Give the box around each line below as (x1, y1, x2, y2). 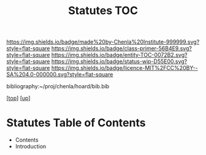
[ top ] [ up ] (6, 94, 31, 102)
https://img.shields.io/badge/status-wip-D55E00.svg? (51, 58, 188, 65)
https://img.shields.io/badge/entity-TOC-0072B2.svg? (51, 51, 188, 59)
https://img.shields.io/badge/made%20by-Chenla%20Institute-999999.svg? (6, 38, 200, 46)
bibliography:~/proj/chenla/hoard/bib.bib (6, 83, 110, 90)
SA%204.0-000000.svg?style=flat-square (6, 71, 113, 78)
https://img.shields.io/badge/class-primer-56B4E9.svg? (51, 45, 192, 52)
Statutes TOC (68, 4, 138, 18)
